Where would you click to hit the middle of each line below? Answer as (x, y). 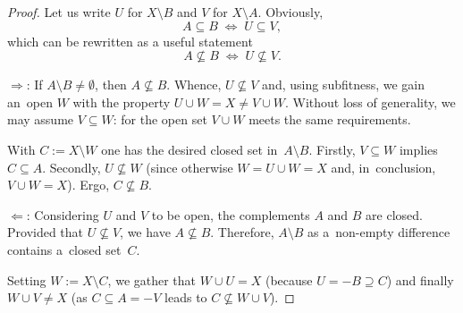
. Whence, (194, 85)
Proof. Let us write (59, 12)
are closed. (394, 214)
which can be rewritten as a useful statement (130, 41)
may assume (41, 119)
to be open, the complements (231, 214)
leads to (186, 297)
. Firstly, (332, 149)
